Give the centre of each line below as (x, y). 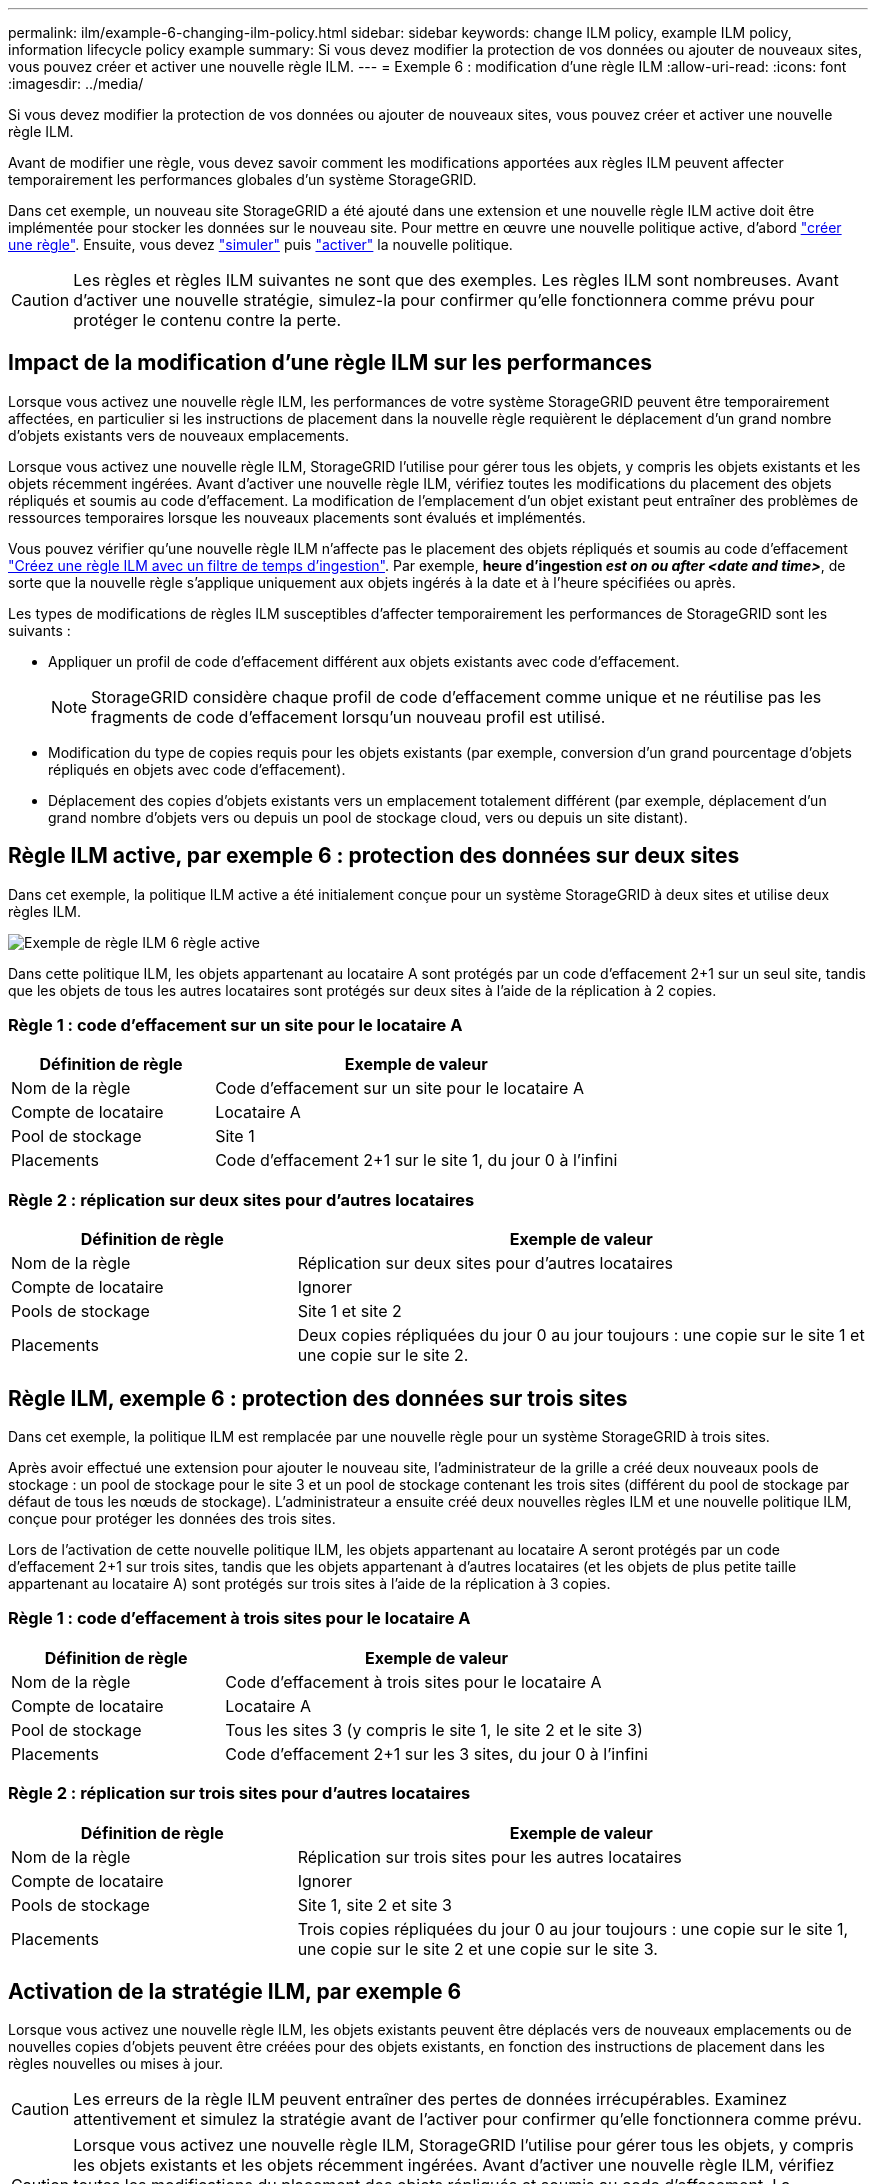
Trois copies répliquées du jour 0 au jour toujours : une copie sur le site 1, (573, 1928)
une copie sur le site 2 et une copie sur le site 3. (477, 1948)
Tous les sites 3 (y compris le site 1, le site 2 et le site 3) (434, 1729)
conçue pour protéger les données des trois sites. (172, 1519)
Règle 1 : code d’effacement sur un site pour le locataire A (235, 1025)
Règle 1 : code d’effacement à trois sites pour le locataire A (239, 1618)
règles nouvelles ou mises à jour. (116, 2064)
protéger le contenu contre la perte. (207, 320)
